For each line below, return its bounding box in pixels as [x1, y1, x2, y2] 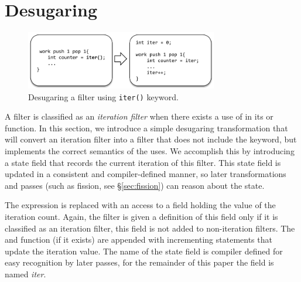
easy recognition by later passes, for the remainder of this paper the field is [5, 256, 274, 269]
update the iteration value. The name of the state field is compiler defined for [5, 244, 283, 257]
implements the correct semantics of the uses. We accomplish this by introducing [5, 145, 295, 157]
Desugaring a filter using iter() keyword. [28, 90, 179, 103]
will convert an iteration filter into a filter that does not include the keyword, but [5, 133, 297, 145]
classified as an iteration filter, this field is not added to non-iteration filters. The [5, 222, 295, 234]
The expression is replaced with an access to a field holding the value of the [5, 199, 276, 211]
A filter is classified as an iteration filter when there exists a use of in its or [5, 110, 273, 123]
